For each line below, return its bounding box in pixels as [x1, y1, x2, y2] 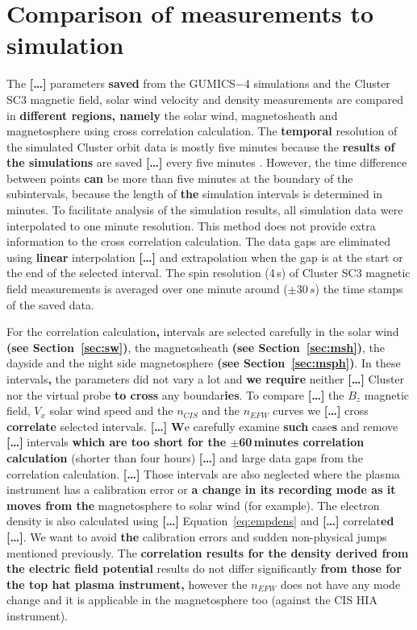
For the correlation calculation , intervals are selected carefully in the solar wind [6, 323, 399, 340]
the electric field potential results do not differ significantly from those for [6, 560, 402, 577]
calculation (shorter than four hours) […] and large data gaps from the [6, 449, 364, 466]
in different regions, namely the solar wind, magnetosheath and [6, 106, 338, 123]
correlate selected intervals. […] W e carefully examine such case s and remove [6, 417, 398, 434]
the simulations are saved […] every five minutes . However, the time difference [6, 154, 407, 171]
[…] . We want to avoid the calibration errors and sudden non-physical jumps [6, 528, 387, 545]
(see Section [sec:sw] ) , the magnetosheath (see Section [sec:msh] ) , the [6, 338, 385, 355]
